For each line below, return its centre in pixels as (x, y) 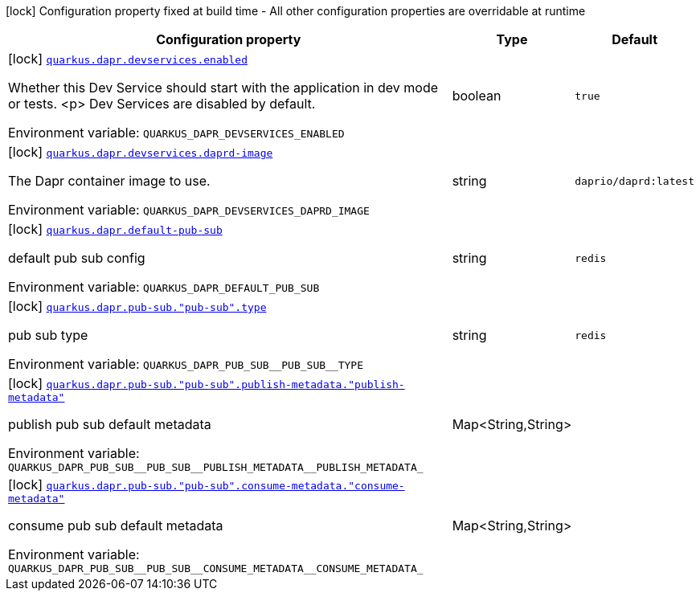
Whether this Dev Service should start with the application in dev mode (223, 88)
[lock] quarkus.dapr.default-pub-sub (115, 229)
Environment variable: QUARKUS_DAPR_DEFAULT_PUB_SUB (164, 287)
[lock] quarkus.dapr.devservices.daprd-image (141, 152)
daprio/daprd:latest (635, 181)
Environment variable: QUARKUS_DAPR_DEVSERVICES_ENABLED (176, 133)
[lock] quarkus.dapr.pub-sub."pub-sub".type (137, 306)
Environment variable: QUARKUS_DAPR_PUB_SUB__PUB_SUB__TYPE (186, 364)
